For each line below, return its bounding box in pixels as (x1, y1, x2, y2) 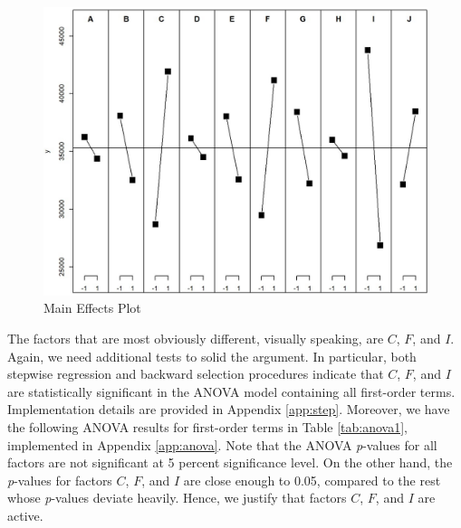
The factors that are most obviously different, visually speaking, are (7, 329, 384, 348)
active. (7, 505, 43, 524)
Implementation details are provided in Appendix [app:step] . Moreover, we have (7, 400, 450, 419)
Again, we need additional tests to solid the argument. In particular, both (7, 346, 417, 365)
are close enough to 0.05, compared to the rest (183, 470, 441, 489)
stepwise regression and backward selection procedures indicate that (7, 364, 384, 383)
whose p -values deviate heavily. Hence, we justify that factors (7, 488, 347, 507)
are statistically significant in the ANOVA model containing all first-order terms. (7, 382, 456, 401)
